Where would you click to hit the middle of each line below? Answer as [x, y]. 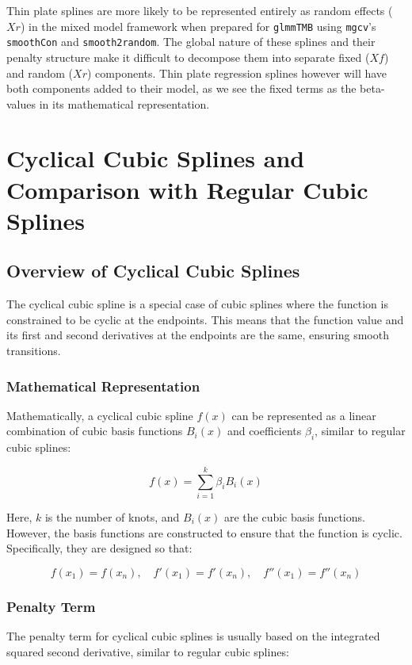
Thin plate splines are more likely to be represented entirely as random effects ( [200, 10]
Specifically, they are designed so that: [99, 548]
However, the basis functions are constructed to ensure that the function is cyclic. [204, 532]
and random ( [40, 73]
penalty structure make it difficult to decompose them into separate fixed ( [188, 57]
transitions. [34, 351]
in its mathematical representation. [124, 103]
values [21, 103]
